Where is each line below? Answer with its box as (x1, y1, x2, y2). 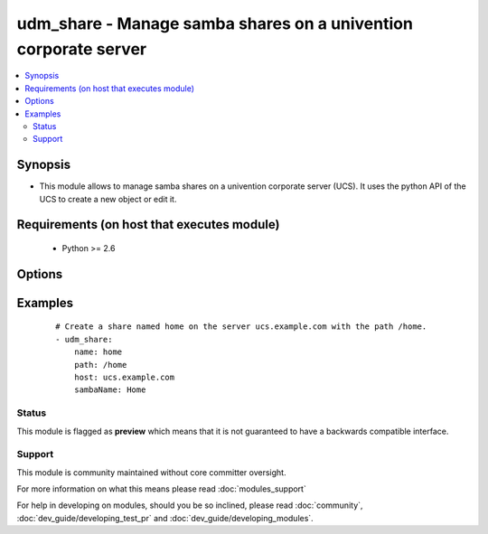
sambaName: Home (73, 385, 146, 395)
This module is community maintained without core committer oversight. (16, 466, 286, 478)
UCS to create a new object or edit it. (39, 193, 177, 204)
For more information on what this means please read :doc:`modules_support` (16, 483, 306, 494)
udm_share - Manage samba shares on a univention (16, 14, 413, 33)
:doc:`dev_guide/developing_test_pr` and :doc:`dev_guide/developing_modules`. (16, 512, 314, 523)
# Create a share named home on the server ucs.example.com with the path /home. (55, 322, 427, 332)
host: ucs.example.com (73, 371, 175, 382)
